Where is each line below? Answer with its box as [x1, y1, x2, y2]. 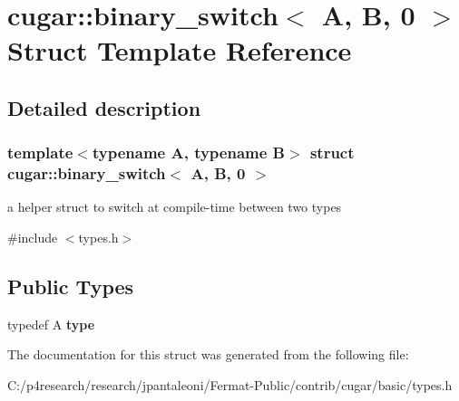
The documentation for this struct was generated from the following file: [7, 345, 409, 364]
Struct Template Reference [7, 32, 352, 69]
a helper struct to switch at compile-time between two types [7, 197, 342, 216]
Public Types [7, 272, 134, 301]
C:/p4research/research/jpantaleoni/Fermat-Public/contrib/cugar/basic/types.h [7, 376, 453, 395]
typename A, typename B [92, 141, 286, 164]
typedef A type [7, 314, 95, 333]
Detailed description [7, 93, 201, 121]
